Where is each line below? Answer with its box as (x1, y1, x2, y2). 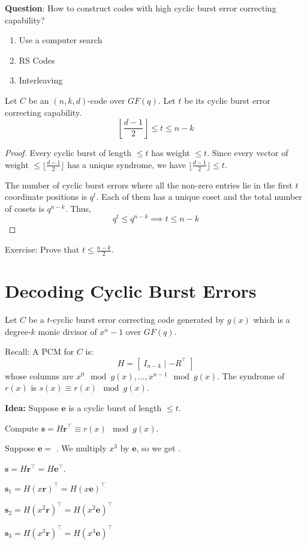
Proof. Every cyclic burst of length (5, 146, 132, 159)
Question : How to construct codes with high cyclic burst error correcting (5, 2, 276, 14)
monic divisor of (38, 325, 97, 337)
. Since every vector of (207, 146, 288, 159)
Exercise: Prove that (5, 243, 80, 256)
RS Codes (19, 53, 55, 66)
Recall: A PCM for (5, 345, 74, 358)
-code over (88, 94, 125, 106)
